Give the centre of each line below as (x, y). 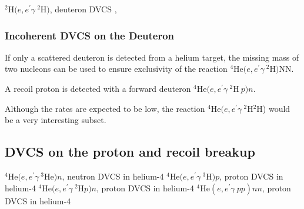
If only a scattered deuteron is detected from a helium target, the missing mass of (152, 57)
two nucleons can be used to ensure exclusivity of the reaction (116, 69)
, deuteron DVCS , (83, 9)
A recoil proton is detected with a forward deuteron (98, 88)
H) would (273, 108)
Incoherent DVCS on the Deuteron (90, 35)
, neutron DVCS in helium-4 (113, 176)
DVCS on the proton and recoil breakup (130, 152)
